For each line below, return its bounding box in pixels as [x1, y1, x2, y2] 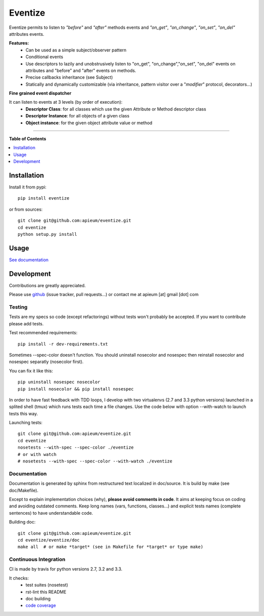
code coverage [25, 602, 56, 609]
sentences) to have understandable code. [9, 510, 93, 516]
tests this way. [9, 411, 38, 416]
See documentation [9, 257, 49, 263]
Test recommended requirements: [9, 330, 78, 336]
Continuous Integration [9, 556, 66, 563]
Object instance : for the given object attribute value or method [25, 120, 153, 126]
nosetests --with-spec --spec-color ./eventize [18, 445, 134, 450]
